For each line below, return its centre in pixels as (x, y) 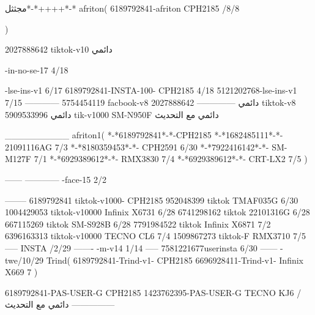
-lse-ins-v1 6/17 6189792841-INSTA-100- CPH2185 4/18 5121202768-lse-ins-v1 (151, 90)
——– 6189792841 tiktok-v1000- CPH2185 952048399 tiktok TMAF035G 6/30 (152, 200)
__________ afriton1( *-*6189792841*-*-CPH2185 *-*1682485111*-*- (144, 135)
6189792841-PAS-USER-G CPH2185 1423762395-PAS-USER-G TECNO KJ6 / (153, 292)
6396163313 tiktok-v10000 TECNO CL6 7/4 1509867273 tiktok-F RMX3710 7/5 (155, 236)
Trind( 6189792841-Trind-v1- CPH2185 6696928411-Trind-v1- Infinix (175, 260)
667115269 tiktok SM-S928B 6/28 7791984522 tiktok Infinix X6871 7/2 (138, 224)
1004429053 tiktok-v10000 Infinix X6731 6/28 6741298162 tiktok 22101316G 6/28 (157, 212)
